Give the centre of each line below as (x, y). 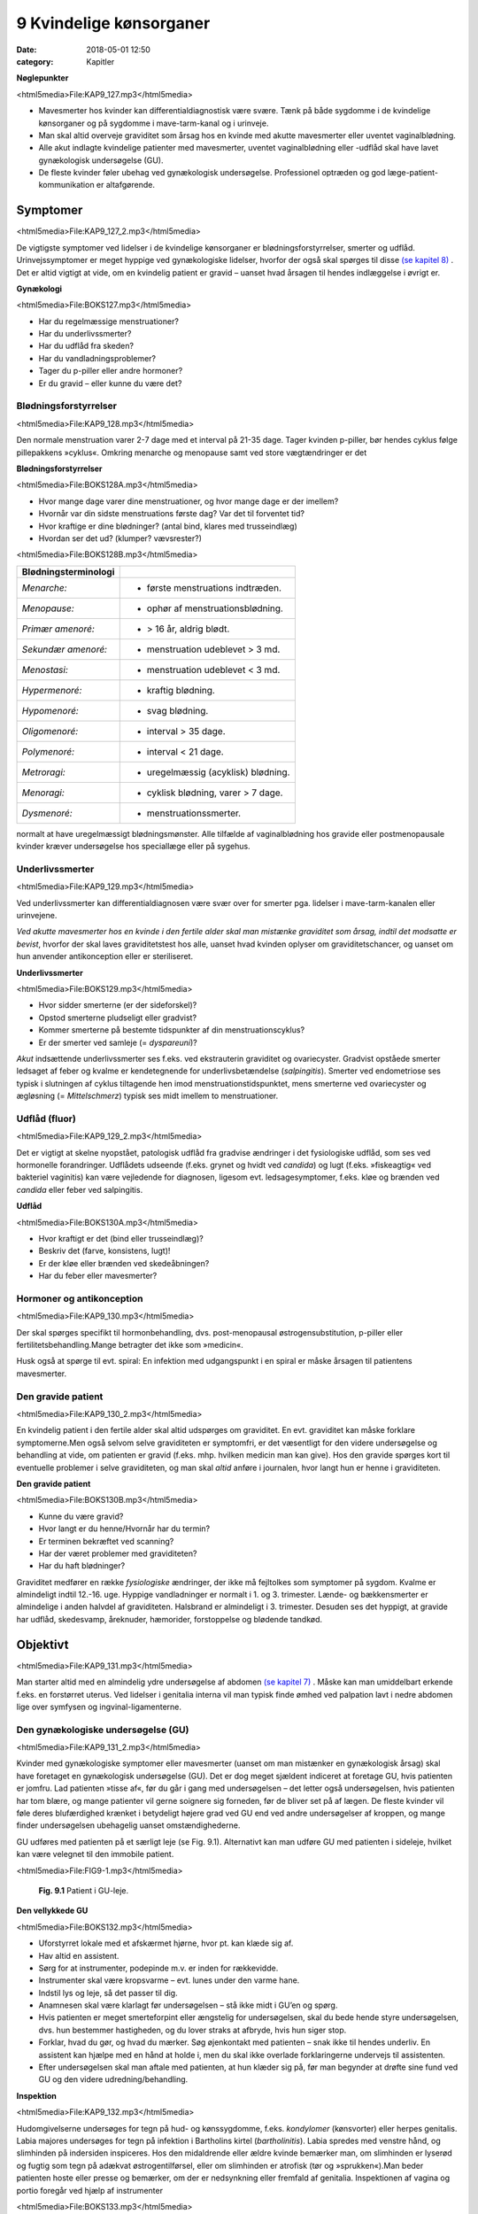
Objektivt (42, 1644)
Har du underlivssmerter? (85, 334)
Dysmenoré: (47, 813)
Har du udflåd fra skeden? (86, 346)
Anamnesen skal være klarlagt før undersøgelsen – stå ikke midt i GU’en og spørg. (188, 2005)
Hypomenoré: (50, 710)
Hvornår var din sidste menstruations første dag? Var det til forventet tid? (172, 514)
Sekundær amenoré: (65, 649)
